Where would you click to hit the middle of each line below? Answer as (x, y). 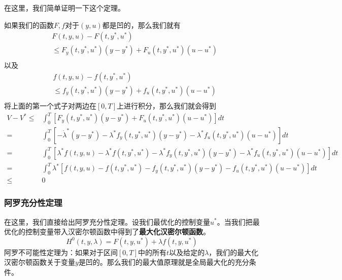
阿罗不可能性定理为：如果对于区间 (61, 252)
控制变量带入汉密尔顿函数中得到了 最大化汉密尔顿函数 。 (117, 232)
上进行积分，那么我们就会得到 (167, 105)
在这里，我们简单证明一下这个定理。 (64, 8)
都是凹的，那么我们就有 (141, 25)
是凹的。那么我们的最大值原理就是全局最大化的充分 (164, 262)
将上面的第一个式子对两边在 (50, 105)
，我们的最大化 (234, 252)
